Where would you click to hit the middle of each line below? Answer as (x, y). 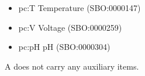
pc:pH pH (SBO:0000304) (64, 47)
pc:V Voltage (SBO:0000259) (70, 27)
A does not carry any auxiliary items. (72, 66)
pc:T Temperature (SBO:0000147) (80, 8)
